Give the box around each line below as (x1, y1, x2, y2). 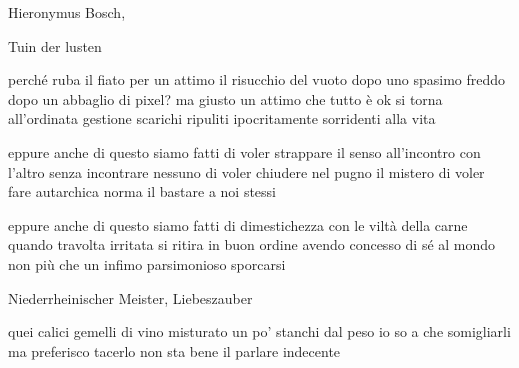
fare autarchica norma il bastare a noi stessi (8, 181, 277, 202)
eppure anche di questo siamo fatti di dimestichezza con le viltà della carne (8, 214, 468, 235)
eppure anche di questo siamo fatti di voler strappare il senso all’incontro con (8, 141, 481, 162)
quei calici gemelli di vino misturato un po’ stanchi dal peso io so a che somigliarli (8, 321, 511, 342)
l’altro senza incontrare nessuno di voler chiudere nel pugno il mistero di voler (8, 161, 485, 182)
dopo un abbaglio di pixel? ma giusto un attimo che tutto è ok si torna (8, 88, 443, 109)
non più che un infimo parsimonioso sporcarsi (8, 253, 286, 274)
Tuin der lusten (8, 35, 102, 56)
